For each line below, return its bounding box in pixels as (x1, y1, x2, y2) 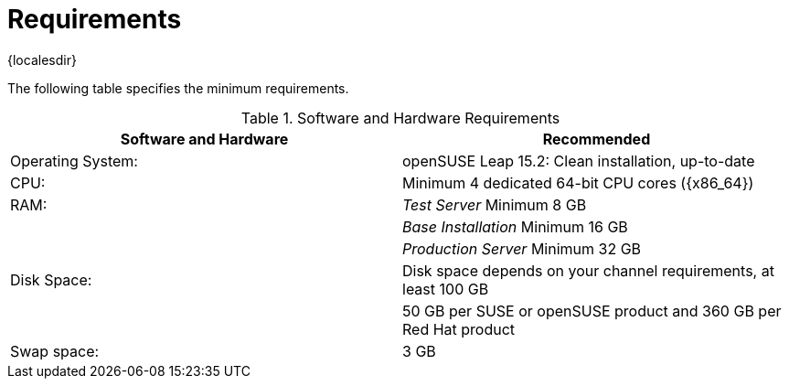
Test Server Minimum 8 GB (402, 195, 587, 214)
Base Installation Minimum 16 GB (402, 217, 628, 236)
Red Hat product (402, 319, 516, 338)
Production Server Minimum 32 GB (402, 239, 642, 258)
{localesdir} (7, 51, 77, 68)
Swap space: (10, 341, 100, 360)
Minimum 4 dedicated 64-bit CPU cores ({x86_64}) (402, 173, 754, 192)
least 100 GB (402, 279, 489, 298)
